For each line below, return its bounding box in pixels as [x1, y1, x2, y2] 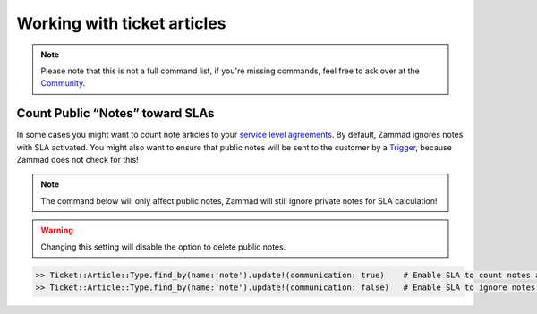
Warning [40, 225, 73, 236]
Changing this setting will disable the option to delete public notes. [40, 242, 286, 252]
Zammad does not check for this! [16, 155, 139, 165]
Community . [40, 78, 86, 89]
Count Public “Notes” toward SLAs [16, 106, 215, 121]
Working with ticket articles [16, 13, 226, 33]
